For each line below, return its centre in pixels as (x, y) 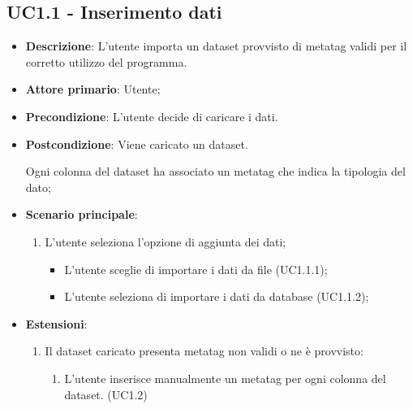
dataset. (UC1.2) (106, 394)
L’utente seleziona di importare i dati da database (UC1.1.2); (217, 296)
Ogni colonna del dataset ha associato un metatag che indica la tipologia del (215, 171)
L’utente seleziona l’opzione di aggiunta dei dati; (166, 241)
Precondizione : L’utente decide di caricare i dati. (152, 116)
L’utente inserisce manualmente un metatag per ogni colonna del (225, 378)
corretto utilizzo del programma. (106, 61)
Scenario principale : (82, 214)
